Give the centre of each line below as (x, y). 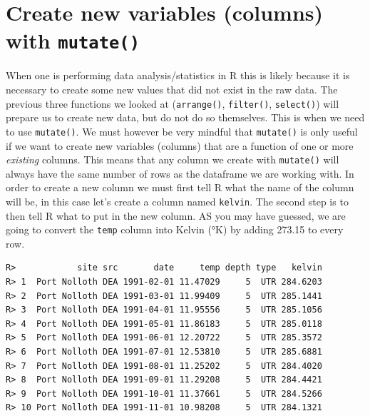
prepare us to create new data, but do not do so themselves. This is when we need (185, 117)
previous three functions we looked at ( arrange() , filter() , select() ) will (173, 103)
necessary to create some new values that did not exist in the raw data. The (172, 90)
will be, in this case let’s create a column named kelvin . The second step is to (177, 201)
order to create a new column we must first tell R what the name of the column (180, 187)
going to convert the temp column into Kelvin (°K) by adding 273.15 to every (175, 229)
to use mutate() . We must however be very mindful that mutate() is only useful (182, 131)
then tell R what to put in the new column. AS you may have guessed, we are (176, 215)
